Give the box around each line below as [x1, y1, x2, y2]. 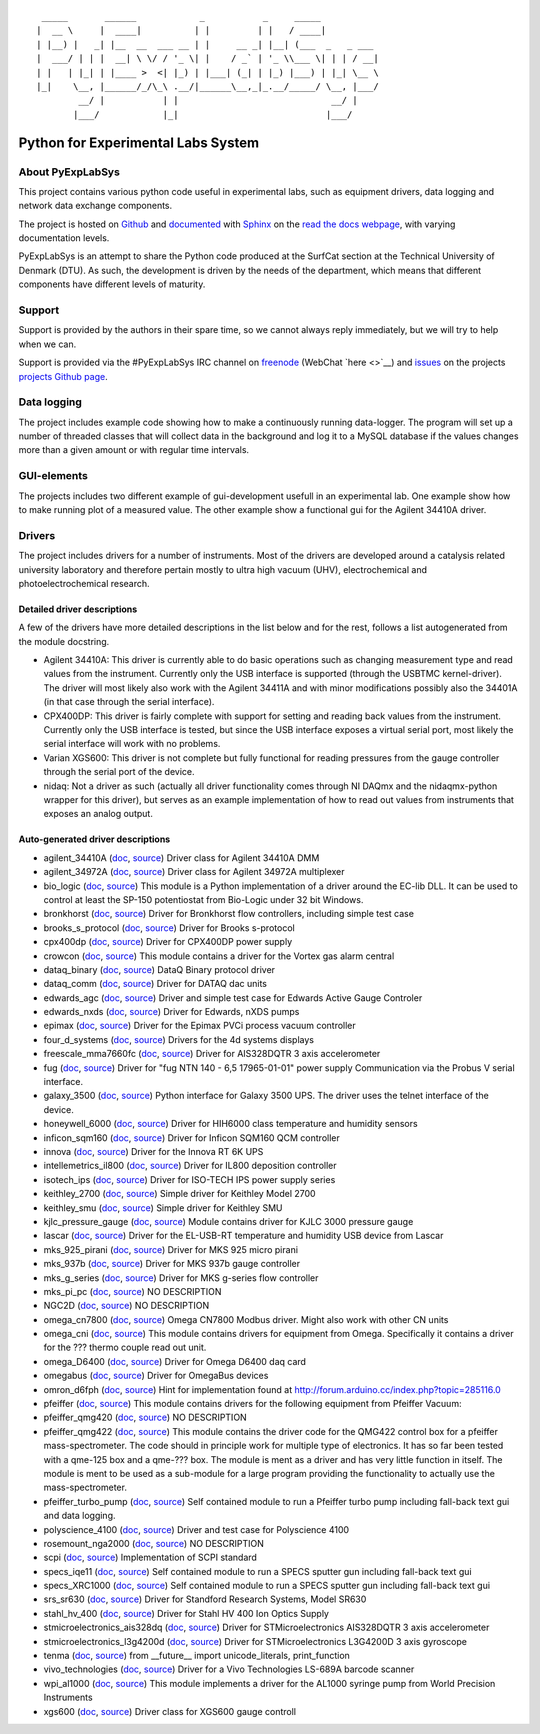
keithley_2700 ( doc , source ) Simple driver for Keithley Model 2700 [43, 1188, 316, 1200]
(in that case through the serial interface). [43, 696, 215, 708]
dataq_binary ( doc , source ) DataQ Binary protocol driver [43, 963, 275, 975]
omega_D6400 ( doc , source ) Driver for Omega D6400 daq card [43, 1355, 307, 1367]
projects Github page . [18, 370, 109, 382]
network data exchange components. [18, 200, 173, 212]
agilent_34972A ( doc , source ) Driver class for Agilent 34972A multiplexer [43, 866, 345, 878]
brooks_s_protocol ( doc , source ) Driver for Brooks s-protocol [43, 921, 295, 934]
